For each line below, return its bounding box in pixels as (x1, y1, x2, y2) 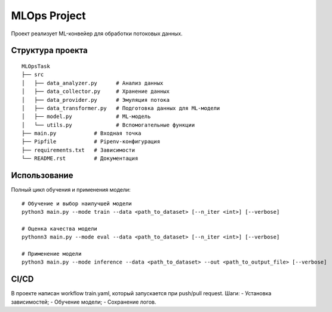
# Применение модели (21, 250, 82, 257)
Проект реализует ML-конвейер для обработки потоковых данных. (11, 30, 183, 37)
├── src (21, 71, 44, 78)
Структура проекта (11, 46, 88, 56)
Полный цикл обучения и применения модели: (11, 186, 131, 193)
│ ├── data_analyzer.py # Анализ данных (21, 80, 164, 86)
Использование (11, 171, 73, 181)
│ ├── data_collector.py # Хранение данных (21, 88, 170, 95)
